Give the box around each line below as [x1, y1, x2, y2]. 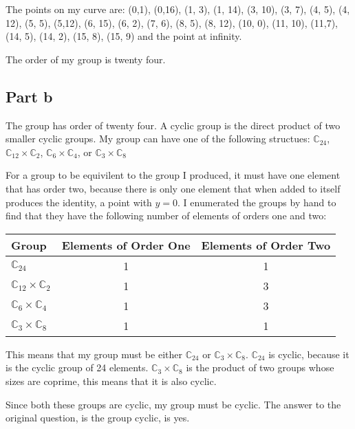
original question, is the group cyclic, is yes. [6, 410, 190, 425]
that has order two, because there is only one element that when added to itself [6, 181, 341, 195]
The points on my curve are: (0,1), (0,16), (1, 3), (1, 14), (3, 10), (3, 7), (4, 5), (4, [6, 2, 350, 16]
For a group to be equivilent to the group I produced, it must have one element [6, 168, 341, 182]
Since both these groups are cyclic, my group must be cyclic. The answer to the [6, 397, 341, 411]
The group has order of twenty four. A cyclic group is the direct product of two [6, 118, 341, 132]
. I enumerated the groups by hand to [177, 195, 336, 209]
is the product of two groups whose [186, 360, 334, 375]
